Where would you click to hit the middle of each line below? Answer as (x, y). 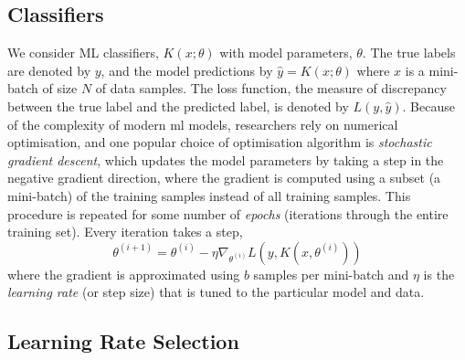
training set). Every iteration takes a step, (125, 232)
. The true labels (409, 53)
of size (60, 88)
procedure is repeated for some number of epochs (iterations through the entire (228, 213)
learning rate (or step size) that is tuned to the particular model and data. (216, 292)
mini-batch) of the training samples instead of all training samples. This (209, 195)
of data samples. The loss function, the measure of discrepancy (271, 88)
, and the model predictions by (187, 70)
